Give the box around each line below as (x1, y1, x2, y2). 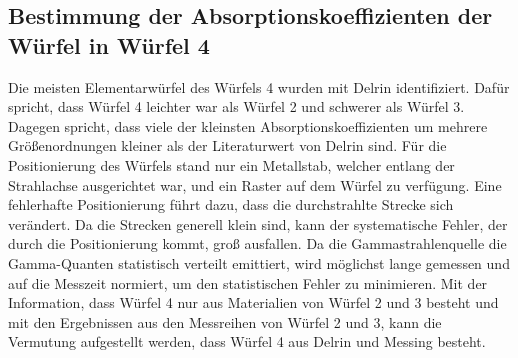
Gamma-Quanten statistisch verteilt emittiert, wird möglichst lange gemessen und (8, 252, 510, 273)
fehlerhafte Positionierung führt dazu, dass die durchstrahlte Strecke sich (8, 194, 454, 215)
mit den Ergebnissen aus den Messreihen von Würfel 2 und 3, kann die (8, 311, 442, 332)
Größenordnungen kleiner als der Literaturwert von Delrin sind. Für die (8, 135, 447, 156)
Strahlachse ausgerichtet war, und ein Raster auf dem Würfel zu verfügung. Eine (8, 174, 502, 195)
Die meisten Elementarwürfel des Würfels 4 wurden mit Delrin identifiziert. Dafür (8, 76, 510, 97)
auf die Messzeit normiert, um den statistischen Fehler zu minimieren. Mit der (8, 272, 488, 293)
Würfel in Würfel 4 (8, 29, 210, 60)
